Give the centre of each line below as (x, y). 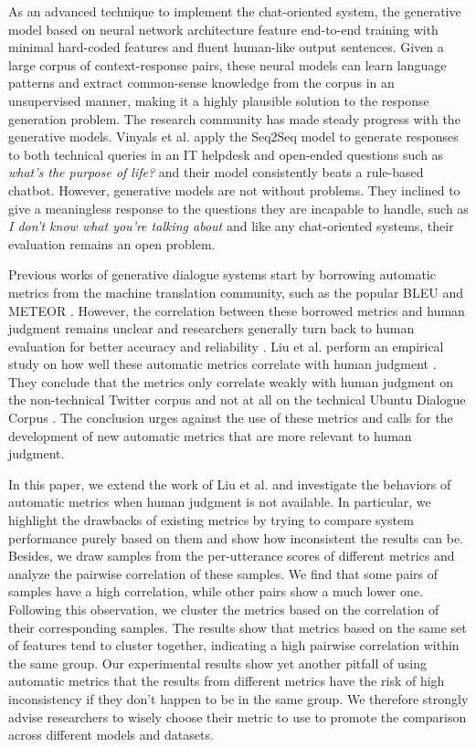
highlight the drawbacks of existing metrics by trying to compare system (211, 520)
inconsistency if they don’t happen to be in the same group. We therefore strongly (238, 698)
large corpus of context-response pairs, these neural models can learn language (227, 64)
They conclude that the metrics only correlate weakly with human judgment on (231, 381)
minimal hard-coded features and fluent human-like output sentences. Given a (226, 47)
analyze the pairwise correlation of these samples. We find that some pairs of (223, 573)
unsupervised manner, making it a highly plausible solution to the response (219, 100)
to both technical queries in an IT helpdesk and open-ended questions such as (226, 154)
